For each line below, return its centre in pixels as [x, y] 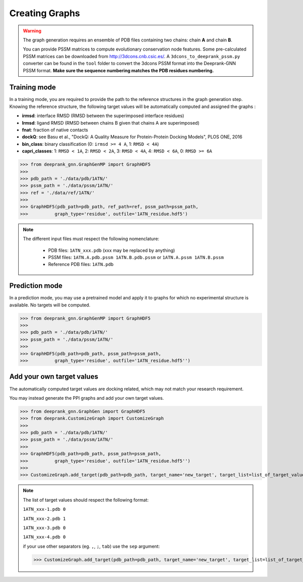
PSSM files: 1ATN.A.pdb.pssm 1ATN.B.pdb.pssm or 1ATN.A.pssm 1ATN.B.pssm [136, 257]
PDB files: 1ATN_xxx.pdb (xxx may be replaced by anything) [112, 250]
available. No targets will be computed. [50, 305]
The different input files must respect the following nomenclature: [91, 239]
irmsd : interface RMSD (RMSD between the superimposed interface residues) [103, 116]
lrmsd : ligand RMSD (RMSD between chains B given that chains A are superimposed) [111, 123]
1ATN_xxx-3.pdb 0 [44, 528]
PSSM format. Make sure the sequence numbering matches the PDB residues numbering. [118, 70]
